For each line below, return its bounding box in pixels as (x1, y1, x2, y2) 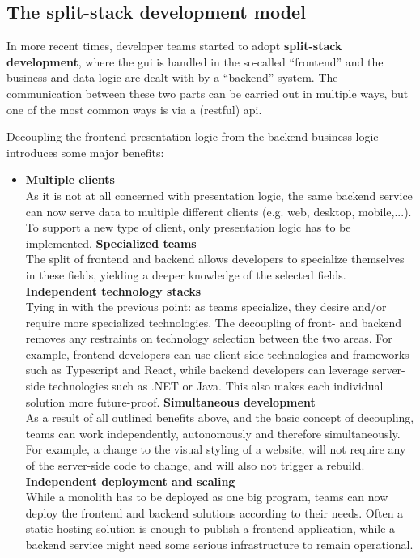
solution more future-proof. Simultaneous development (25, 393, 316, 410)
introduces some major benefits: (6, 143, 164, 160)
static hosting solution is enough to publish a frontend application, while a (25, 520, 396, 537)
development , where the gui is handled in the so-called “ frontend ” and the (6, 53, 384, 70)
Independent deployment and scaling (25, 472, 235, 489)
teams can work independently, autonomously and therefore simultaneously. (25, 424, 401, 441)
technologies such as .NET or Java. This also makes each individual (48, 377, 384, 394)
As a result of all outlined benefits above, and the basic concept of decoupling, (25, 409, 414, 426)
